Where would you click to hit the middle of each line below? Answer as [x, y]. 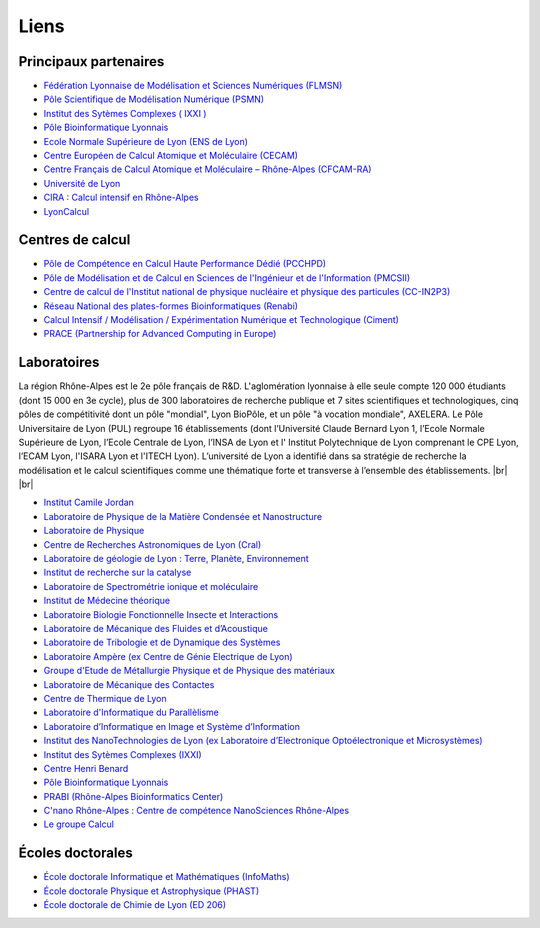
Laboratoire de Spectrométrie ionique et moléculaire [151, 586]
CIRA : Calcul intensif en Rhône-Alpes [121, 197]
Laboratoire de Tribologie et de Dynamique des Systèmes [162, 642]
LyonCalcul [66, 211]
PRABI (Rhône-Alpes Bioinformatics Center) [133, 796]
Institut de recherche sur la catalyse [117, 572]
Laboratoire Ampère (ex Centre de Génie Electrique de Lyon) [168, 656]
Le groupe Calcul [79, 824]
